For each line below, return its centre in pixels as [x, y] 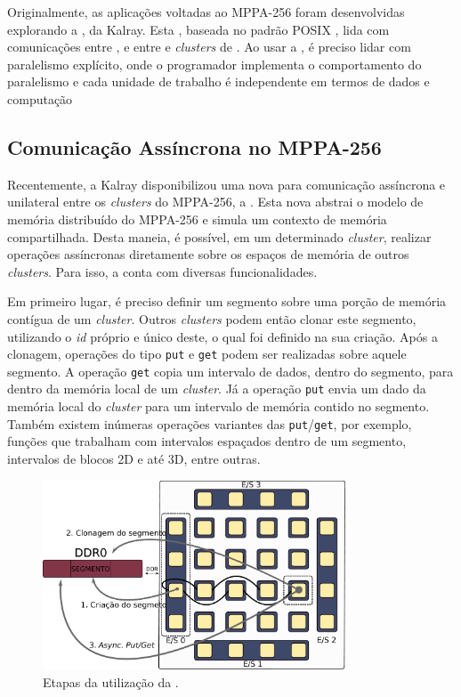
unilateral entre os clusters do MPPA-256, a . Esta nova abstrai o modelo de [215, 202]
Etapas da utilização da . [111, 681]
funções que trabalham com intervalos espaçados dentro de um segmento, [207, 441]
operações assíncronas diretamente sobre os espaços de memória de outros [208, 254]
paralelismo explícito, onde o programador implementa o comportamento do [214, 64]
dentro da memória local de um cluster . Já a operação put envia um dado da [217, 389]
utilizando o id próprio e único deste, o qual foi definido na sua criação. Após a [222, 336]
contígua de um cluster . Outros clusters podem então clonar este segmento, [212, 318]
